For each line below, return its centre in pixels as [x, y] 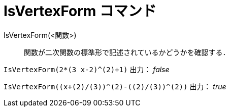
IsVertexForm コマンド [80, 11]
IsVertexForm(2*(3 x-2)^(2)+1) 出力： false [87, 69]
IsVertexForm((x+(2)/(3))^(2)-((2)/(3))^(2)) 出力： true [115, 86]
